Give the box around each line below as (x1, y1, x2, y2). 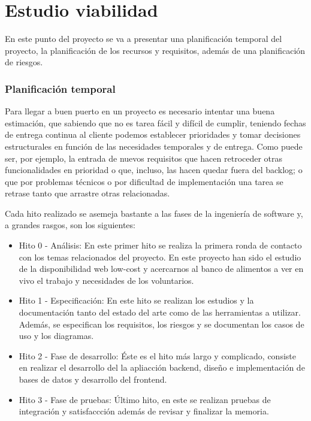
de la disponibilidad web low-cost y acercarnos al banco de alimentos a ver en (19, 262, 304, 275)
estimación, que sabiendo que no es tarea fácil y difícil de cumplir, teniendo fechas (5, 116, 306, 129)
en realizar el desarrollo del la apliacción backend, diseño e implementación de (19, 361, 305, 374)
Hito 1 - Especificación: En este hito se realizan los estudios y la (19, 294, 254, 307)
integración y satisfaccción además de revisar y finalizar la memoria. (19, 405, 269, 417)
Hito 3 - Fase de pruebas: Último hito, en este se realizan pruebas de (19, 393, 271, 405)
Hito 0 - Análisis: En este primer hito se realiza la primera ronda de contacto (19, 239, 302, 252)
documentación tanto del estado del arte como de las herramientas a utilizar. (19, 306, 301, 319)
